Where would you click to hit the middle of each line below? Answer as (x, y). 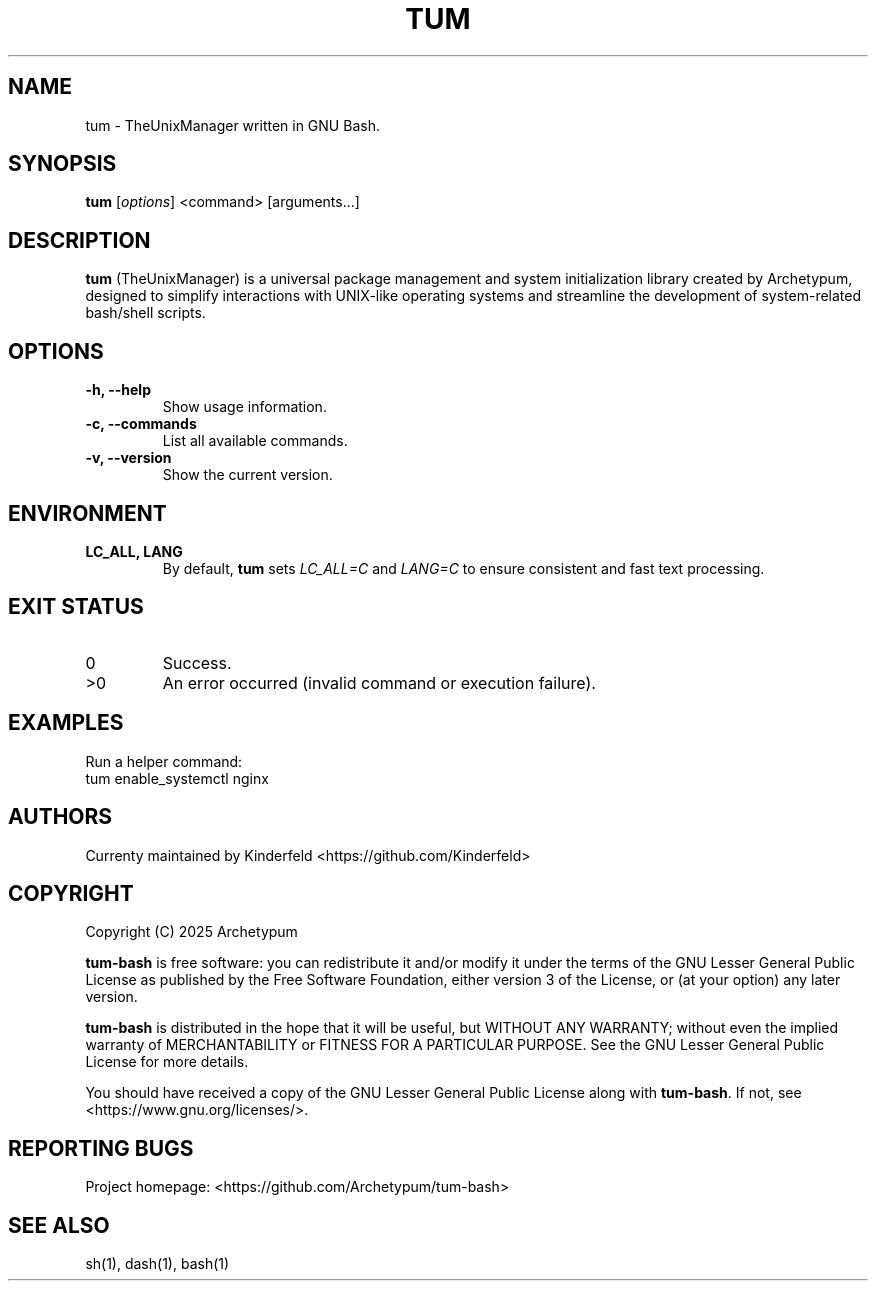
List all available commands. (255, 441)
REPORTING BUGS (101, 1148)
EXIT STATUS (76, 607)
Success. (197, 662)
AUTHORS (60, 817)
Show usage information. (244, 407)
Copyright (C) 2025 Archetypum (191, 932)
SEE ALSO (59, 1225)
